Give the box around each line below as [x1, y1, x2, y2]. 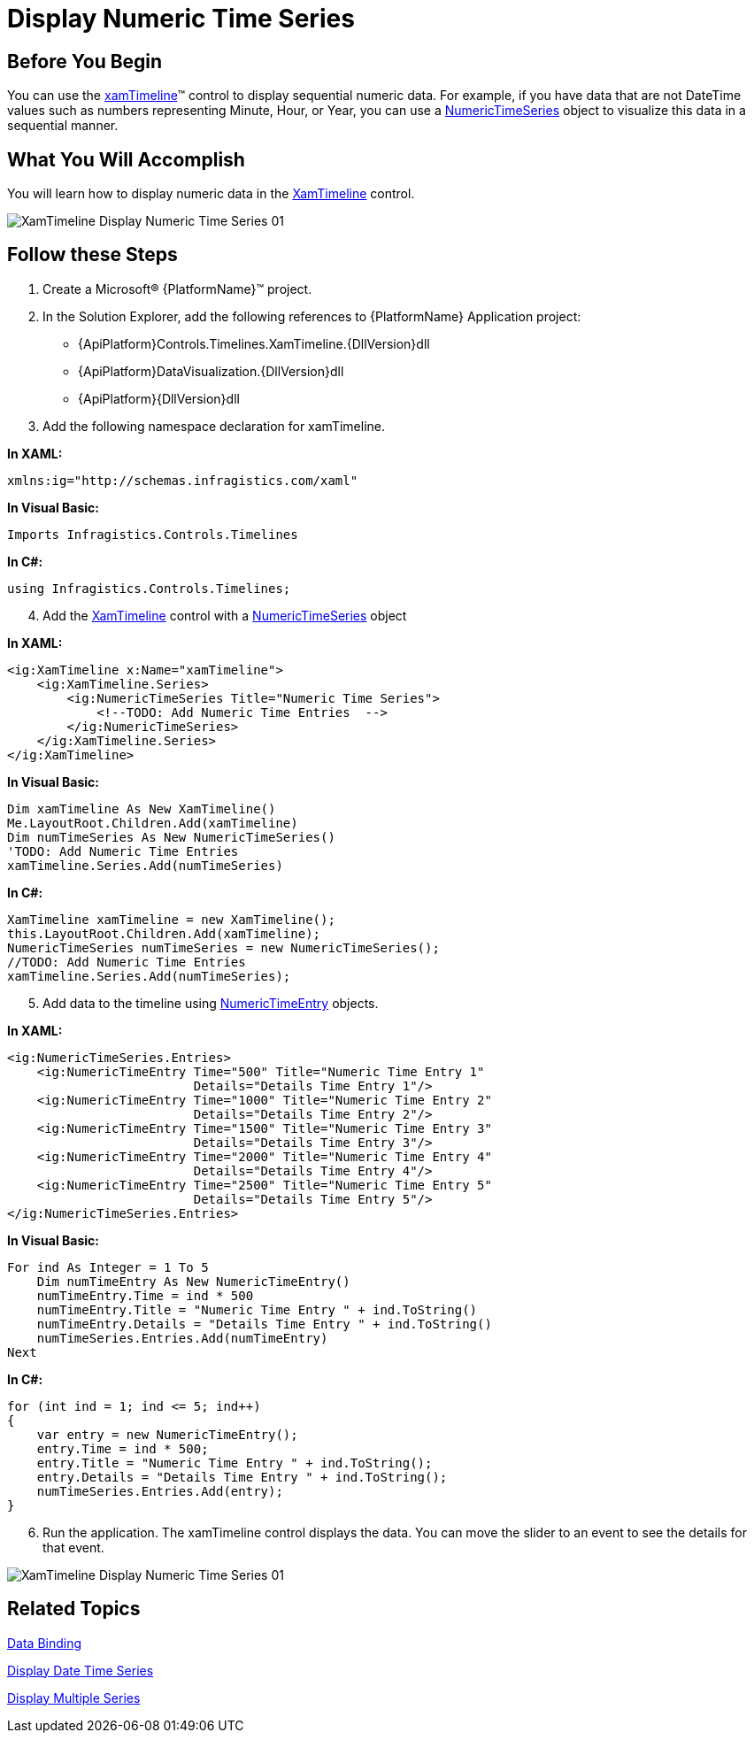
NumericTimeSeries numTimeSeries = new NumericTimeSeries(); [7, 940, 440, 955]
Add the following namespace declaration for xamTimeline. [42, 418, 386, 434]
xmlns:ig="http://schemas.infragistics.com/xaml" [7, 473, 358, 488]
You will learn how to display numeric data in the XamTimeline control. [7, 186, 415, 202]
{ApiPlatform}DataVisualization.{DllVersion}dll [78, 363, 344, 379]
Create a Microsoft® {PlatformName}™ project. [42, 281, 312, 296]
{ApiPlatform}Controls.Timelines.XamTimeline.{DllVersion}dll [78, 335, 430, 351]
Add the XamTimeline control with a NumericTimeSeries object [42, 607, 407, 623]
